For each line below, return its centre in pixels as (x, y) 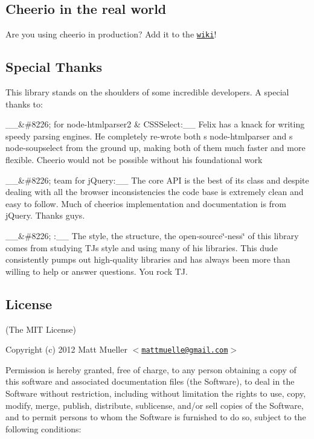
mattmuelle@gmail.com (185, 351)
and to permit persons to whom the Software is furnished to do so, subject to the (156, 417)
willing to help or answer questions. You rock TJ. (97, 271)
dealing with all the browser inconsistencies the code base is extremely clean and (155, 192)
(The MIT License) (41, 329)
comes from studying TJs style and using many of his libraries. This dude (142, 247)
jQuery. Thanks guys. (45, 215)
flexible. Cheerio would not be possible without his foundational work (134, 160)
